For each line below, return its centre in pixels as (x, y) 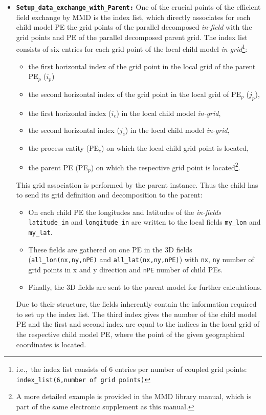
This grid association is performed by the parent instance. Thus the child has (137, 184)
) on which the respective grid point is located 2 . (165, 166)
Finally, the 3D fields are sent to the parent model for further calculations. (145, 286)
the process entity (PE (64, 147)
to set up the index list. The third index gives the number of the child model (136, 314)
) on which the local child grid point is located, (175, 147)
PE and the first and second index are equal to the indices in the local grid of (138, 324)
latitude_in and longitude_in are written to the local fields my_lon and (145, 222)
